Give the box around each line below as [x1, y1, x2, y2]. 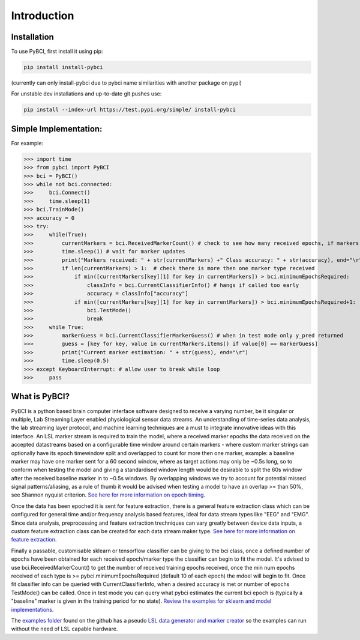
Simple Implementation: [11, 124, 103, 134]
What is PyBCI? [11, 391, 70, 402]
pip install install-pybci [23, 64, 103, 71]
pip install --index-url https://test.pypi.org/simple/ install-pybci [23, 106, 236, 113]
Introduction [11, 9, 74, 22]
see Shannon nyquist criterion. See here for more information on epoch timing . [11, 491, 206, 498]
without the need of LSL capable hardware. [11, 625, 118, 633]
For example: [11, 139, 44, 146]
